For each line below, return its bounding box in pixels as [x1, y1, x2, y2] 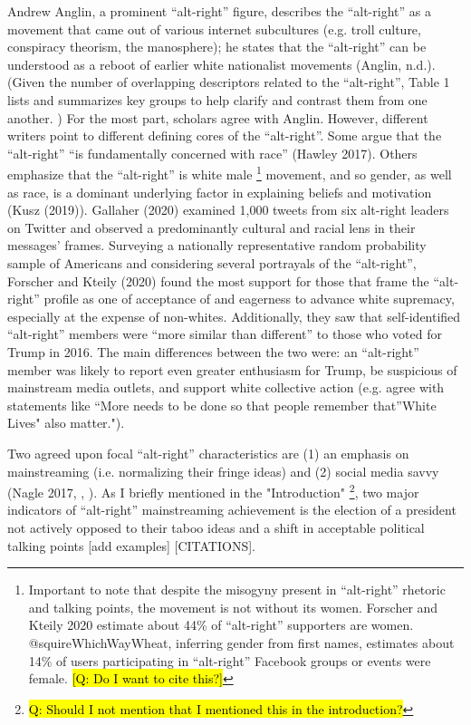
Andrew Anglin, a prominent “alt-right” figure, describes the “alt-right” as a [7, 2, 431, 20]
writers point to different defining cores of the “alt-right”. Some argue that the [7, 126, 442, 145]
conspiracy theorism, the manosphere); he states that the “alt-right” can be [7, 37, 427, 56]
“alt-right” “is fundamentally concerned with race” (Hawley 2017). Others [7, 143, 418, 162]
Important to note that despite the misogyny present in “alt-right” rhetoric [28, 580, 446, 599]
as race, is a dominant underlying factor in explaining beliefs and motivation [7, 182, 432, 201]
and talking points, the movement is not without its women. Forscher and [28, 597, 438, 616]
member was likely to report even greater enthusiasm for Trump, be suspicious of [7, 360, 457, 379]
